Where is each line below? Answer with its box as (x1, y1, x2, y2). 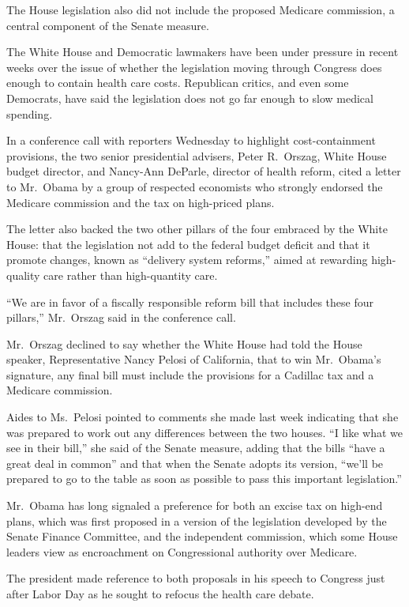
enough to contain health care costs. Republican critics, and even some (6, 74, 349, 91)
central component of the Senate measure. (6, 17, 209, 33)
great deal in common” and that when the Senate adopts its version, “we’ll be (6, 454, 384, 471)
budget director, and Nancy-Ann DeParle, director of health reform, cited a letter (6, 163, 401, 179)
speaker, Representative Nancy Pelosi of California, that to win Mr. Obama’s (6, 351, 381, 368)
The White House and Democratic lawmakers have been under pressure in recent (6, 43, 399, 60)
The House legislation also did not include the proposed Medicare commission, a (6, 2, 395, 17)
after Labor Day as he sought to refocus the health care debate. (6, 586, 314, 601)
